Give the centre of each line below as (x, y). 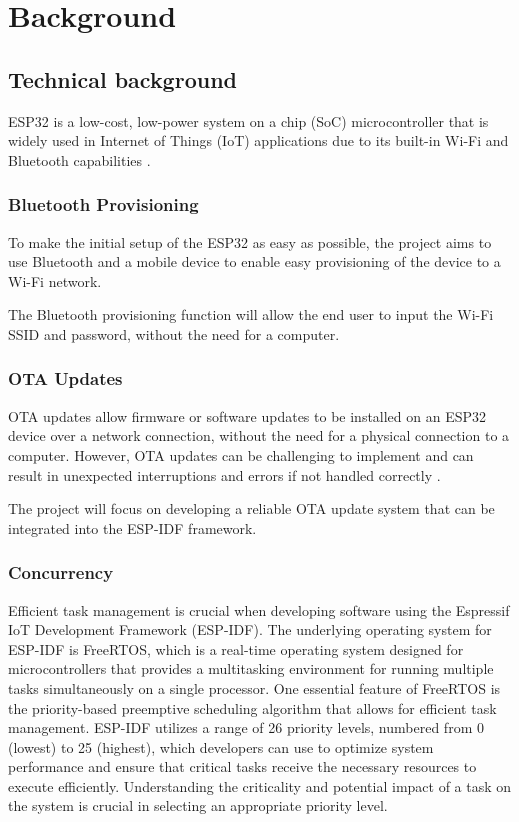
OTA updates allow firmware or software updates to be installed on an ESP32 (247, 415)
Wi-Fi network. (55, 280)
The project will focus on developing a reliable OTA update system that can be (251, 508)
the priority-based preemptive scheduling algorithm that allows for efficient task (252, 707)
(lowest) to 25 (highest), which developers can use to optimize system (221, 746)
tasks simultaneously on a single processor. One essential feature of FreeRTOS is (254, 687)
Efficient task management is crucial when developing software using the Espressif (259, 609)
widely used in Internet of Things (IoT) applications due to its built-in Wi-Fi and (258, 140)
